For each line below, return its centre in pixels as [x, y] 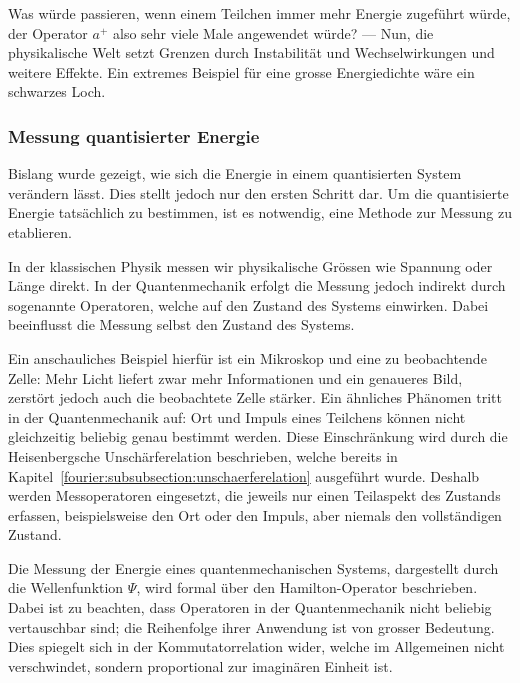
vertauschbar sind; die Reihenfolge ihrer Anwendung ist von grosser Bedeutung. [251, 626]
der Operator [48, 32]
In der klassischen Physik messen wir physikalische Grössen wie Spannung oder [250, 265]
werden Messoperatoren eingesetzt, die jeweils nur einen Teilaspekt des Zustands [254, 495]
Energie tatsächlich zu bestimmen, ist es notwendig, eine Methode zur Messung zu [260, 212]
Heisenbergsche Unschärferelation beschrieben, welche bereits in [203, 455]
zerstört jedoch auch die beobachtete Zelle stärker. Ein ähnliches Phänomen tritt [255, 397]
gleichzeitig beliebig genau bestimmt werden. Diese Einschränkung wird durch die [258, 436]
